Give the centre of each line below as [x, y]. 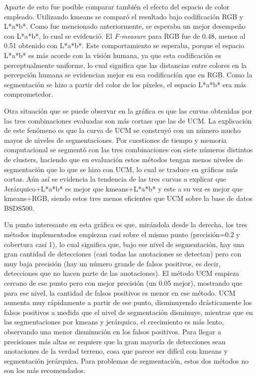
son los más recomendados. [45, 370]
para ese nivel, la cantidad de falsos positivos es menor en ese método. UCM [120, 292]
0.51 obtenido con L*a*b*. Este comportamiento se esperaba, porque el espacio [124, 45]
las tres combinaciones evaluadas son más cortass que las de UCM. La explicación [128, 120]
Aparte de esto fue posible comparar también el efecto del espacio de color [117, 6]
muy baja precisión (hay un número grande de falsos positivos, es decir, [112, 263]
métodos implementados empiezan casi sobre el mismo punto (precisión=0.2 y [122, 234]
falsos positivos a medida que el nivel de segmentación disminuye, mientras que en [128, 312]
